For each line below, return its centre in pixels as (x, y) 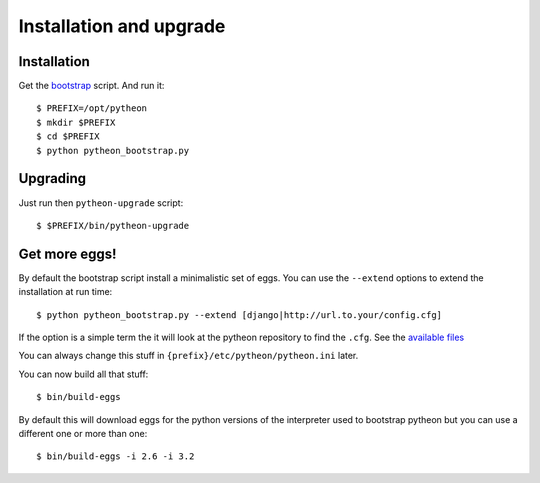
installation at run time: (65, 292)
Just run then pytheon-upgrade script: (101, 202)
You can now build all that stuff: (83, 374)
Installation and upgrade (122, 26)
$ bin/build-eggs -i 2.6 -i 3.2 (115, 456)
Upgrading (52, 178)
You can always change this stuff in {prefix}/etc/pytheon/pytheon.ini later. (188, 356)
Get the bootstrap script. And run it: (91, 86)
